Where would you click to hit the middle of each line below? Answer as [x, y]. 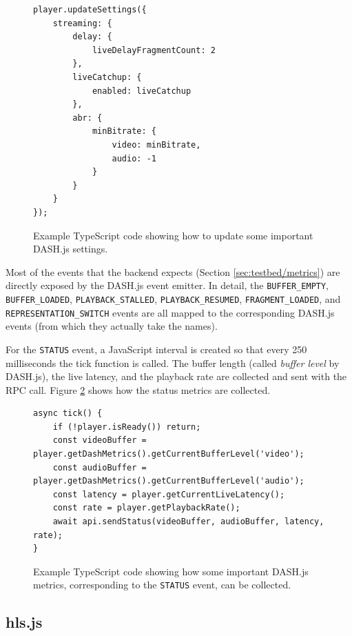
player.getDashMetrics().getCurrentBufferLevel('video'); [169, 454]
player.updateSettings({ [90, 10]
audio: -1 [134, 158]
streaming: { [82, 23]
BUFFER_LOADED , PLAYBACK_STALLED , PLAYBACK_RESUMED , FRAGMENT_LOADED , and [173, 298]
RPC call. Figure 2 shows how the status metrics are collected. [138, 389]
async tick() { [68, 414]
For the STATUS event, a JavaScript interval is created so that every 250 [156, 349]
